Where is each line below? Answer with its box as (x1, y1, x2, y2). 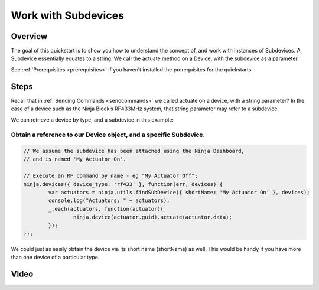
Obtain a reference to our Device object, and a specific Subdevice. (11, 131, 206, 139)
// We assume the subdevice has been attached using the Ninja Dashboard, (23, 148, 245, 155)
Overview (11, 31, 48, 41)
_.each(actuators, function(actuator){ (48, 206, 164, 212)
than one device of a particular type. (11, 254, 100, 261)
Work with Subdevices (11, 9, 124, 22)
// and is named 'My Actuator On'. (23, 156, 126, 162)
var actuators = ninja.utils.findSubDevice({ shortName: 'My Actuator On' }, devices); (48, 189, 310, 196)
